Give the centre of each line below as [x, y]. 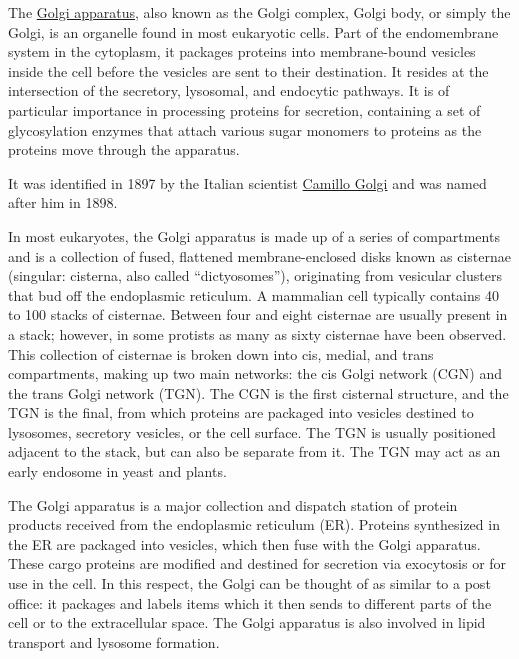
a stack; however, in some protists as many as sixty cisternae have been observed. [257, 333]
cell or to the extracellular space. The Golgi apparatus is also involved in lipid [247, 622]
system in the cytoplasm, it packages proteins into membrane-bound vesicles [242, 51]
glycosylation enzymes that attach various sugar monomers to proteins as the [245, 129]
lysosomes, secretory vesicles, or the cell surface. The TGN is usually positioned [252, 431]
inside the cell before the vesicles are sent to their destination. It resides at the [248, 70]
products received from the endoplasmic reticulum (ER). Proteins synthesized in [254, 524]
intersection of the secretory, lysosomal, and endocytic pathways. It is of [229, 90]
